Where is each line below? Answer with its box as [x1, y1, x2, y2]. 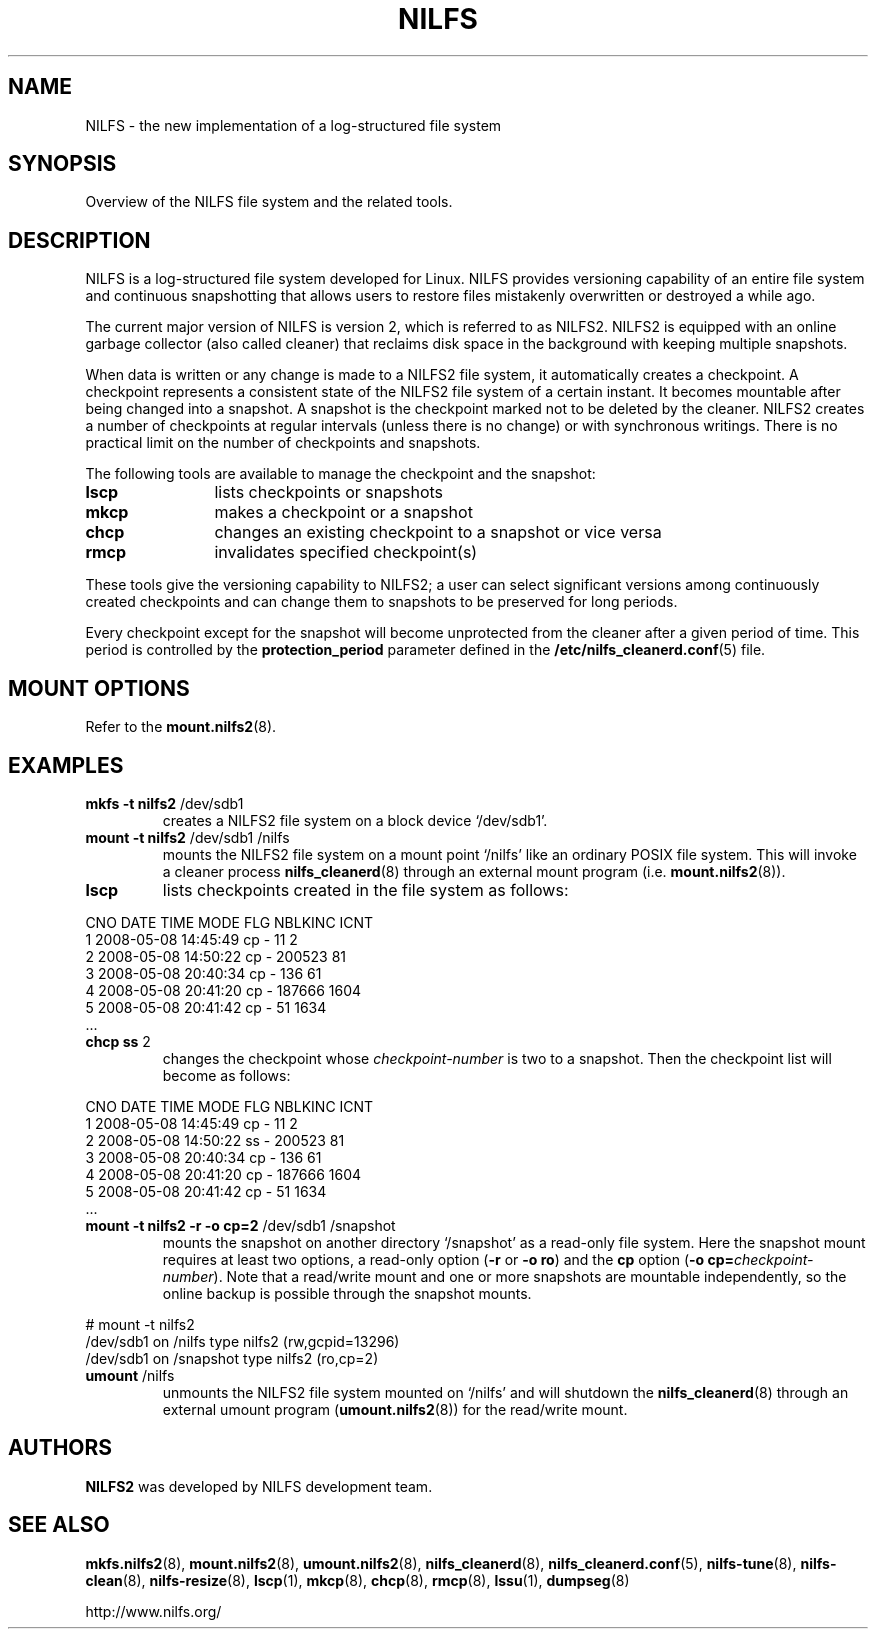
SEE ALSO [8, 1512, 110, 1538]
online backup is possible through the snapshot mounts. [162, 1284, 532, 1302]
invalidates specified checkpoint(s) [214, 542, 478, 563]
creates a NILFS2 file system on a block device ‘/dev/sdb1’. [162, 811, 548, 829]
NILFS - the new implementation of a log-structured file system [85, 116, 502, 134]
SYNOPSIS [8, 151, 117, 177]
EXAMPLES [8, 752, 124, 778]
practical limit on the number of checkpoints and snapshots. [85, 434, 481, 452]
